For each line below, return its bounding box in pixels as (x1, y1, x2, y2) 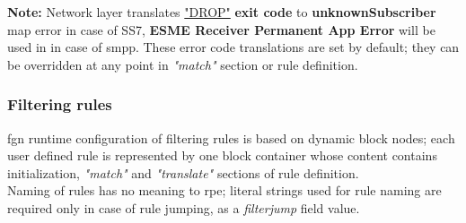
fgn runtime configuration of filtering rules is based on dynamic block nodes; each (7, 128, 455, 147)
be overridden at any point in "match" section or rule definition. (7, 55, 358, 73)
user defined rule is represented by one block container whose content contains (7, 146, 437, 165)
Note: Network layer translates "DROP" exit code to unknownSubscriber (7, 3, 436, 21)
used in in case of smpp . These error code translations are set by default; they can (7, 38, 460, 56)
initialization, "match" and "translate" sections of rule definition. (7, 163, 359, 182)
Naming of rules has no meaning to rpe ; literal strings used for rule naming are (7, 181, 442, 200)
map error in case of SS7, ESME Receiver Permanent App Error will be (7, 20, 435, 39)
